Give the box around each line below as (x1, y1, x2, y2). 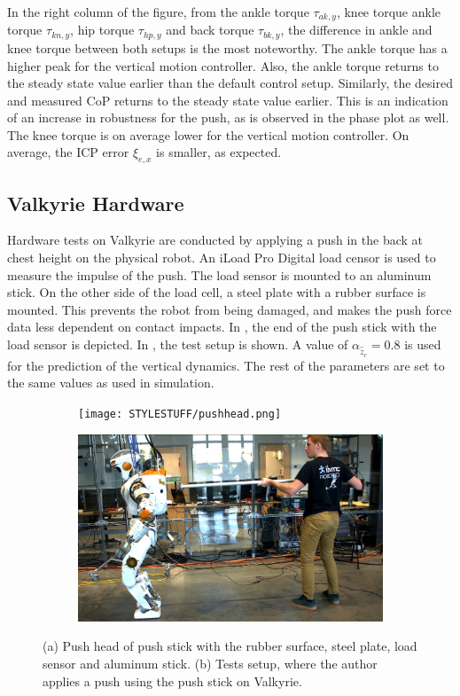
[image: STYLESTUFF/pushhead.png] (78, 407, 282, 420)
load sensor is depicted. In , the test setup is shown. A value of (7, 335, 348, 354)
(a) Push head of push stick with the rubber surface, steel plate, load (43, 637, 417, 655)
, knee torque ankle (336, 3, 441, 20)
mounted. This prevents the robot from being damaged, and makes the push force (7, 300, 452, 318)
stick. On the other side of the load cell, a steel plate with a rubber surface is (7, 283, 426, 301)
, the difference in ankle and (280, 20, 433, 39)
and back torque (166, 20, 254, 39)
